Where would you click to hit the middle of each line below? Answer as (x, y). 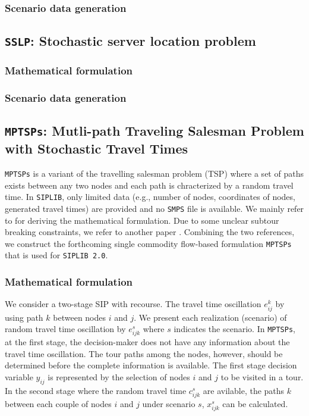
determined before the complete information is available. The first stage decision (151, 365)
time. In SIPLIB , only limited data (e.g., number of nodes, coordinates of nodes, (150, 197)
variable (19, 377)
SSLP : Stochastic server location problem (130, 41)
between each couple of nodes (58, 403)
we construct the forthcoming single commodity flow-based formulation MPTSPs (148, 243)
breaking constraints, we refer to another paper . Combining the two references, (150, 232)
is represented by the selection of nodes (119, 377)
